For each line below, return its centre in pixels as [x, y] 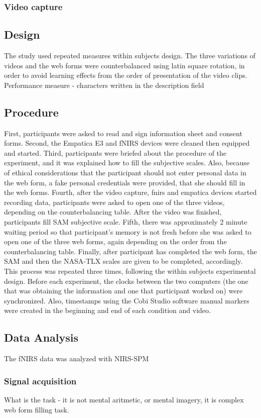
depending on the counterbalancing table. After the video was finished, [113, 212]
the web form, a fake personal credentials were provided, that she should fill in [125, 182]
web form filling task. [37, 409]
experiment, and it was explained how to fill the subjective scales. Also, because [127, 163]
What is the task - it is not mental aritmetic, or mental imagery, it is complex [124, 399]
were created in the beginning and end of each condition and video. [107, 310]
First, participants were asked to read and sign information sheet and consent [123, 133]
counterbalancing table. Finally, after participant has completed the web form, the [130, 251]
